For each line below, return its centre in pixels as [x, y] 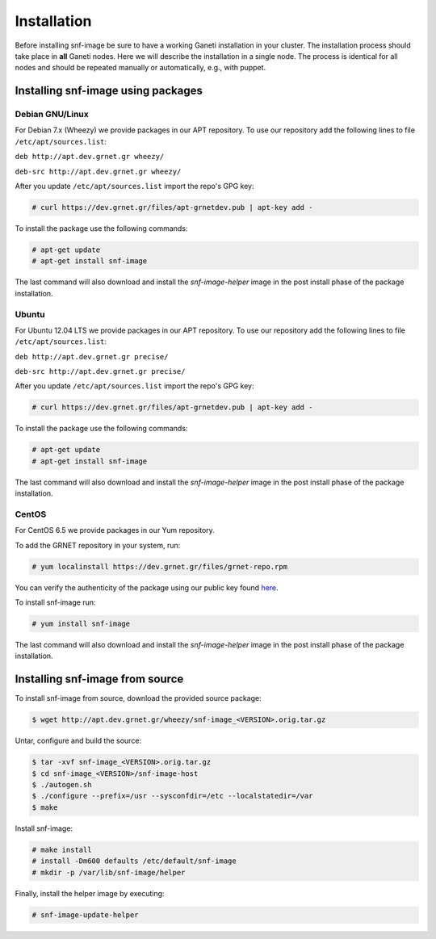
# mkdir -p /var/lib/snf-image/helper [109, 872]
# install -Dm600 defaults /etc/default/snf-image [134, 861]
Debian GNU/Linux [52, 115]
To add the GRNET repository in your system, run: [98, 545]
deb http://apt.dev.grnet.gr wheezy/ [90, 157]
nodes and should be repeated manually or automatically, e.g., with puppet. [140, 68]
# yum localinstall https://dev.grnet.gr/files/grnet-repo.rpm [160, 566]
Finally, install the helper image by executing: [90, 893]
